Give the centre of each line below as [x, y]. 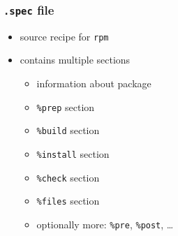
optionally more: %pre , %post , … [105, 224]
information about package [94, 83]
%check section [68, 177]
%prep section [66, 106]
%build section [68, 130]
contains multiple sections [75, 60]
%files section [68, 201]
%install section [73, 153]
